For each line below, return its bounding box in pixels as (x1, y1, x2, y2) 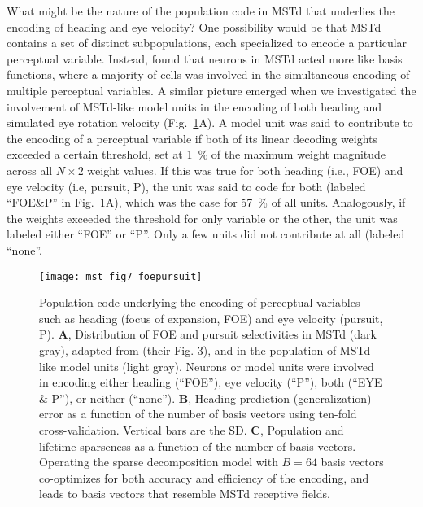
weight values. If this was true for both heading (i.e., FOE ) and (87, 161, 403, 178)
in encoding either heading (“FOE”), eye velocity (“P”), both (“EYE (39, 374, 382, 391)
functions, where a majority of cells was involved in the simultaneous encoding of (7, 66, 410, 83)
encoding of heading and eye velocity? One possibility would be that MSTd (7, 18, 382, 35)
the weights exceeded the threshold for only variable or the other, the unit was (7, 209, 398, 226)
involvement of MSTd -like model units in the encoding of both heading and (7, 98, 382, 115)
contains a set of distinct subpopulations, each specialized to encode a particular (7, 34, 408, 51)
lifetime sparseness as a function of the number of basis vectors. (39, 437, 356, 454)
